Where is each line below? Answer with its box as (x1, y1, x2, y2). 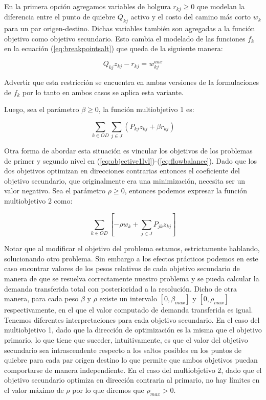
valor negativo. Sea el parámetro (4, 185, 106, 196)
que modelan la (196, 1, 245, 11)
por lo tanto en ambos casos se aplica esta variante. (23, 86, 184, 97)
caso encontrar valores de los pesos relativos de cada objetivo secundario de (4, 263, 240, 274)
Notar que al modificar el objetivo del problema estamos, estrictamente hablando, (4, 243, 260, 254)
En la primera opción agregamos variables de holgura (4, 1, 171, 11)
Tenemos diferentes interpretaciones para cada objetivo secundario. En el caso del (4, 314, 260, 325)
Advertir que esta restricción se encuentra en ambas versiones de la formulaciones (4, 76, 259, 87)
